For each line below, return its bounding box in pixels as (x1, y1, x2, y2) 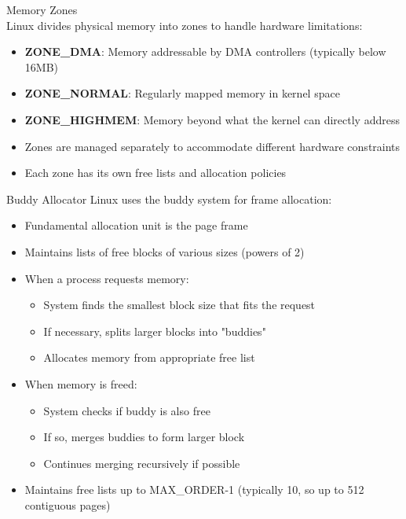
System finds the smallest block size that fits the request (43, 296, 316, 313)
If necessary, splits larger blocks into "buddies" (43, 322, 266, 339)
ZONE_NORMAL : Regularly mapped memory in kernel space (24, 85, 340, 101)
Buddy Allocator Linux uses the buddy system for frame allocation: (6, 190, 332, 207)
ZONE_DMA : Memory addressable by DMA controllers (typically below (24, 43, 386, 60)
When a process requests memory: (24, 270, 189, 286)
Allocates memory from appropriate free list (43, 349, 255, 366)
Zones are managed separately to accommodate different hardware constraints (24, 138, 401, 154)
